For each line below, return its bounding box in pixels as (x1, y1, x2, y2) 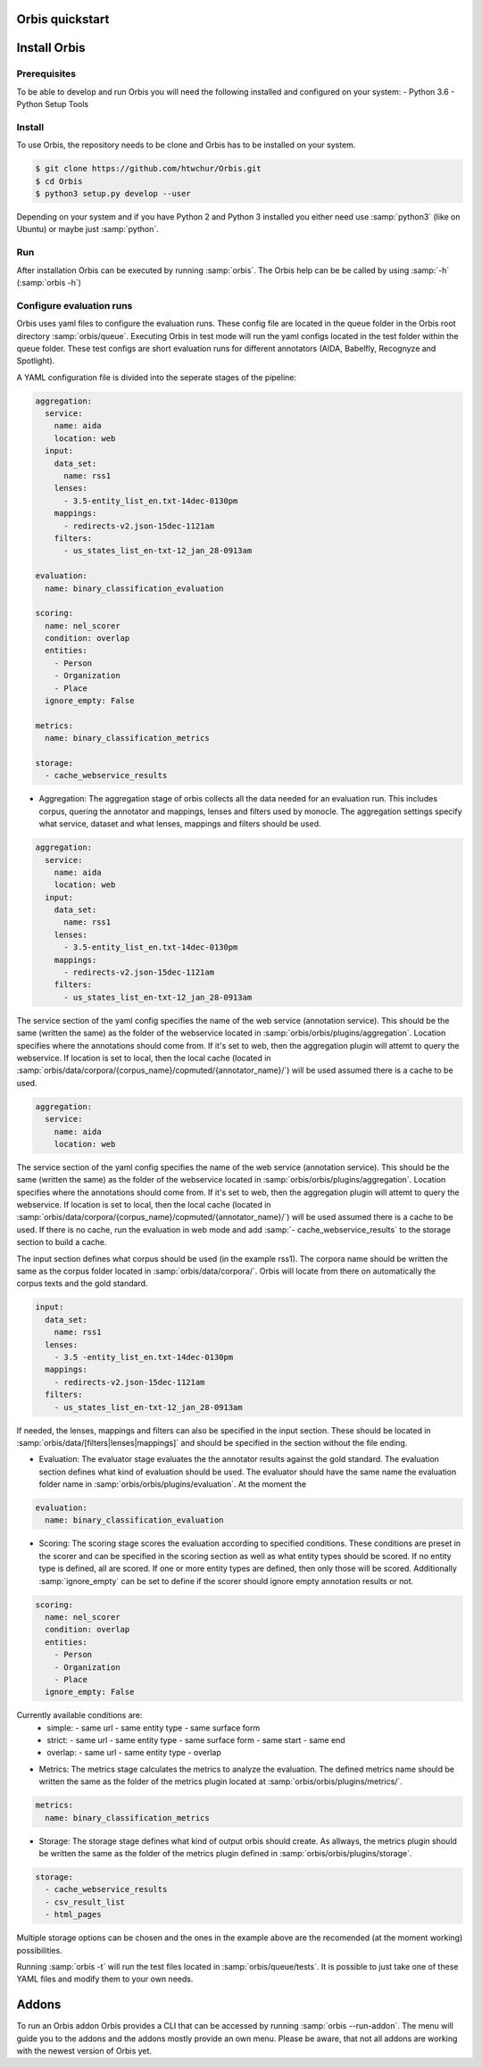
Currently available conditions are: (16, 1710, 143, 1721)
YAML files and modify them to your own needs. (16, 1973, 194, 1985)
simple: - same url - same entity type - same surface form (46, 1722, 261, 1733)
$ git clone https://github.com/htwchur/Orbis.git (35, 163, 262, 174)
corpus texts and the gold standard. (16, 1278, 148, 1289)
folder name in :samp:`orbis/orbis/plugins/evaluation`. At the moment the (38, 1479, 307, 1490)
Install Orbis (16, 40, 86, 55)
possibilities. (16, 1945, 62, 1955)
